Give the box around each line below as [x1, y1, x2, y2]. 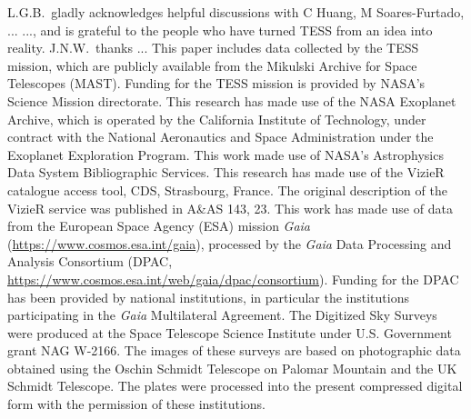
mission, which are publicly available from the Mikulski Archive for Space [7, 55, 417, 75]
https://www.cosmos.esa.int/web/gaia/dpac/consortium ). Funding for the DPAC [7, 269, 459, 288]
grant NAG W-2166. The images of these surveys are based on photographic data [7, 341, 461, 360]
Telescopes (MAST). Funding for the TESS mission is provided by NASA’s [7, 74, 426, 93]
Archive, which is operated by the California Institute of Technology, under [7, 109, 426, 128]
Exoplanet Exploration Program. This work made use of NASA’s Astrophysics [7, 145, 444, 164]
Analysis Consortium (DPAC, [7, 252, 173, 271]
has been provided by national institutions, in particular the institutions [7, 287, 409, 306]
